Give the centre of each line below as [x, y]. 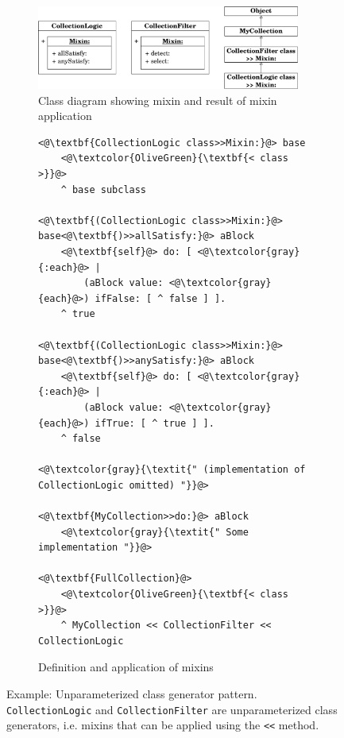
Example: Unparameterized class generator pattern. [132, 694]
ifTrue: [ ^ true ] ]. [155, 423]
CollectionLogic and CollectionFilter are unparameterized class [172, 709]
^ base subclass [104, 189]
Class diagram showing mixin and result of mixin [158, 100]
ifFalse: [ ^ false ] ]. [160, 298]
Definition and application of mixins [126, 667]
